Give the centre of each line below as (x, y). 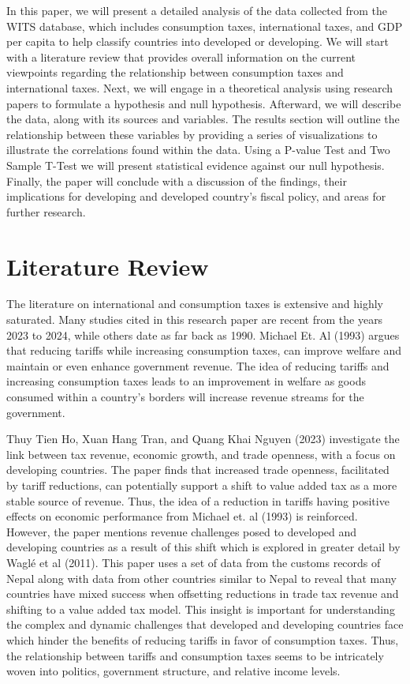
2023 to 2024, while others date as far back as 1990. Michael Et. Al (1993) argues (203, 334)
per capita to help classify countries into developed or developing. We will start (198, 41)
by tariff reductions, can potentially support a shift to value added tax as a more (202, 485)
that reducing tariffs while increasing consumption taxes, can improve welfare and (204, 350)
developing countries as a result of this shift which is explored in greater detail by (203, 547)
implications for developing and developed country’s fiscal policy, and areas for (196, 196)
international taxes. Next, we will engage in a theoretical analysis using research (200, 87)
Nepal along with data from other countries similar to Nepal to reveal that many (202, 578)
